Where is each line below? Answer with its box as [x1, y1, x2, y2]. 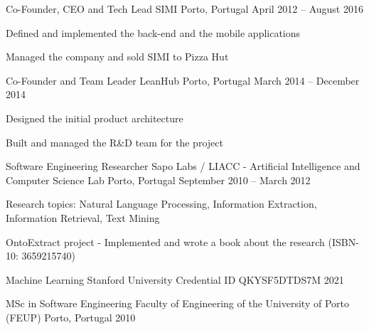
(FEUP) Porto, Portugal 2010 [6, 309, 136, 324]
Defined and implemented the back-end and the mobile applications [6, 25, 301, 40]
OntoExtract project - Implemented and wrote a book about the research [6, 234, 325, 249]
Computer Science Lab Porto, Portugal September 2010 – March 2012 [6, 172, 311, 187]
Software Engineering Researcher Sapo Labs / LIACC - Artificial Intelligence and [6, 159, 360, 174]
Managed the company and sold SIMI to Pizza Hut [6, 49, 229, 64]
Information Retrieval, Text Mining [6, 210, 160, 225]
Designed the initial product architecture [6, 110, 183, 125]
